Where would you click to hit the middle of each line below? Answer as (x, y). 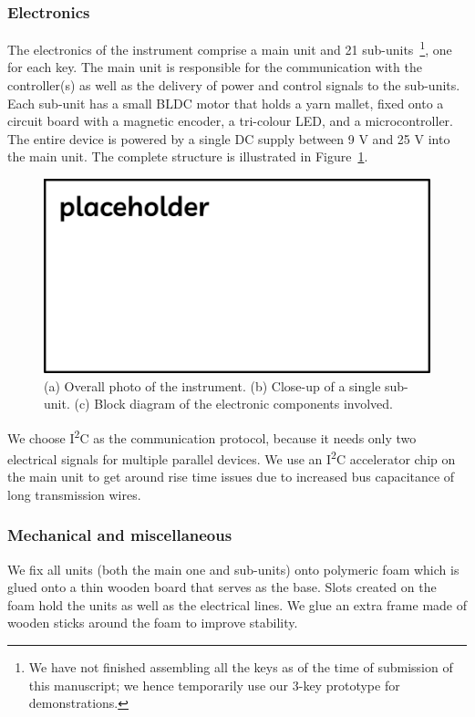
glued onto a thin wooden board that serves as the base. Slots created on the (222, 587)
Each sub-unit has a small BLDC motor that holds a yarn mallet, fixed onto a (226, 103)
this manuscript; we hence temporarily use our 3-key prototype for (214, 685)
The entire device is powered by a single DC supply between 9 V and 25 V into (229, 138)
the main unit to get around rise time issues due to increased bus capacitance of (231, 477)
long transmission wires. (74, 494)
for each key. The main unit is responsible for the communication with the (215, 67)
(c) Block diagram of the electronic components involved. (234, 404)
